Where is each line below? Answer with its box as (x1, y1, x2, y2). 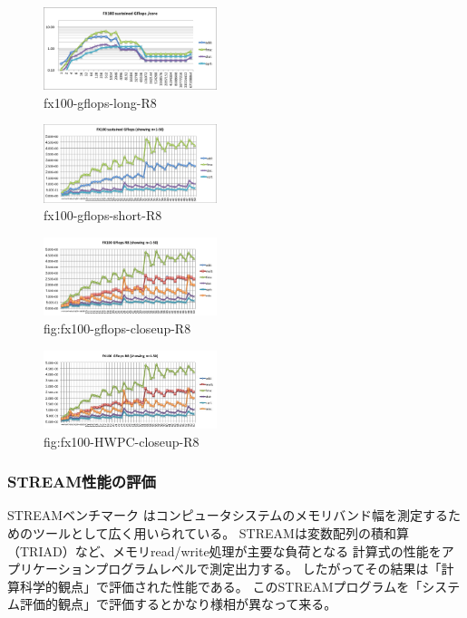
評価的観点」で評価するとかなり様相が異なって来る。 (19, 594, 337, 613)
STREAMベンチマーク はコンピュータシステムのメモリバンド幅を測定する (7, 506, 449, 525)
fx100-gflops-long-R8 (44, 92, 157, 111)
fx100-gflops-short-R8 (44, 206, 162, 225)
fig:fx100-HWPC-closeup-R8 (44, 431, 199, 450)
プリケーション (7, 559, 96, 578)
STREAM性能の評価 (7, 470, 156, 493)
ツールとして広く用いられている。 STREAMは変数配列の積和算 (32, 523, 409, 542)
